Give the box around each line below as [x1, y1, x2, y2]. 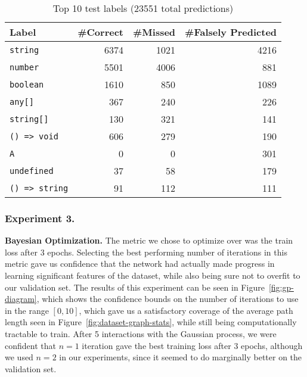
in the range [5, 304, 49, 316]
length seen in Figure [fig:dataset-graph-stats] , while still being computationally [5, 316, 297, 328]
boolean [10, 79, 44, 89]
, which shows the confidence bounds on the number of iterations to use [36, 292, 299, 305]
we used [5, 351, 33, 363]
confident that [5, 339, 56, 351]
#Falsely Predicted [185, 25, 277, 39]
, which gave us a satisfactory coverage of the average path [79, 304, 293, 316]
